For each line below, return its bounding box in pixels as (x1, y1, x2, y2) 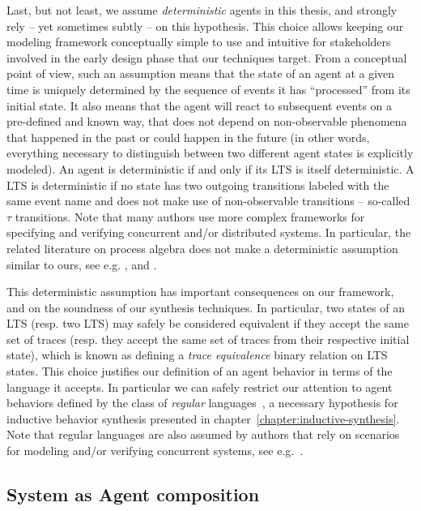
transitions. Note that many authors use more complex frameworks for (15, 208, 365, 225)
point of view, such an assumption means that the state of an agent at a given (6, 65, 395, 82)
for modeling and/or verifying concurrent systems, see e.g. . (6, 442, 304, 459)
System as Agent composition (6, 482, 260, 507)
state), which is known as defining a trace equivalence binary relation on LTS (6, 346, 388, 363)
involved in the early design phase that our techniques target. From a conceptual (6, 49, 407, 66)
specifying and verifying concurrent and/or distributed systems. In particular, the (6, 224, 411, 241)
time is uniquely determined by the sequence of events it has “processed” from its (6, 80, 410, 97)
